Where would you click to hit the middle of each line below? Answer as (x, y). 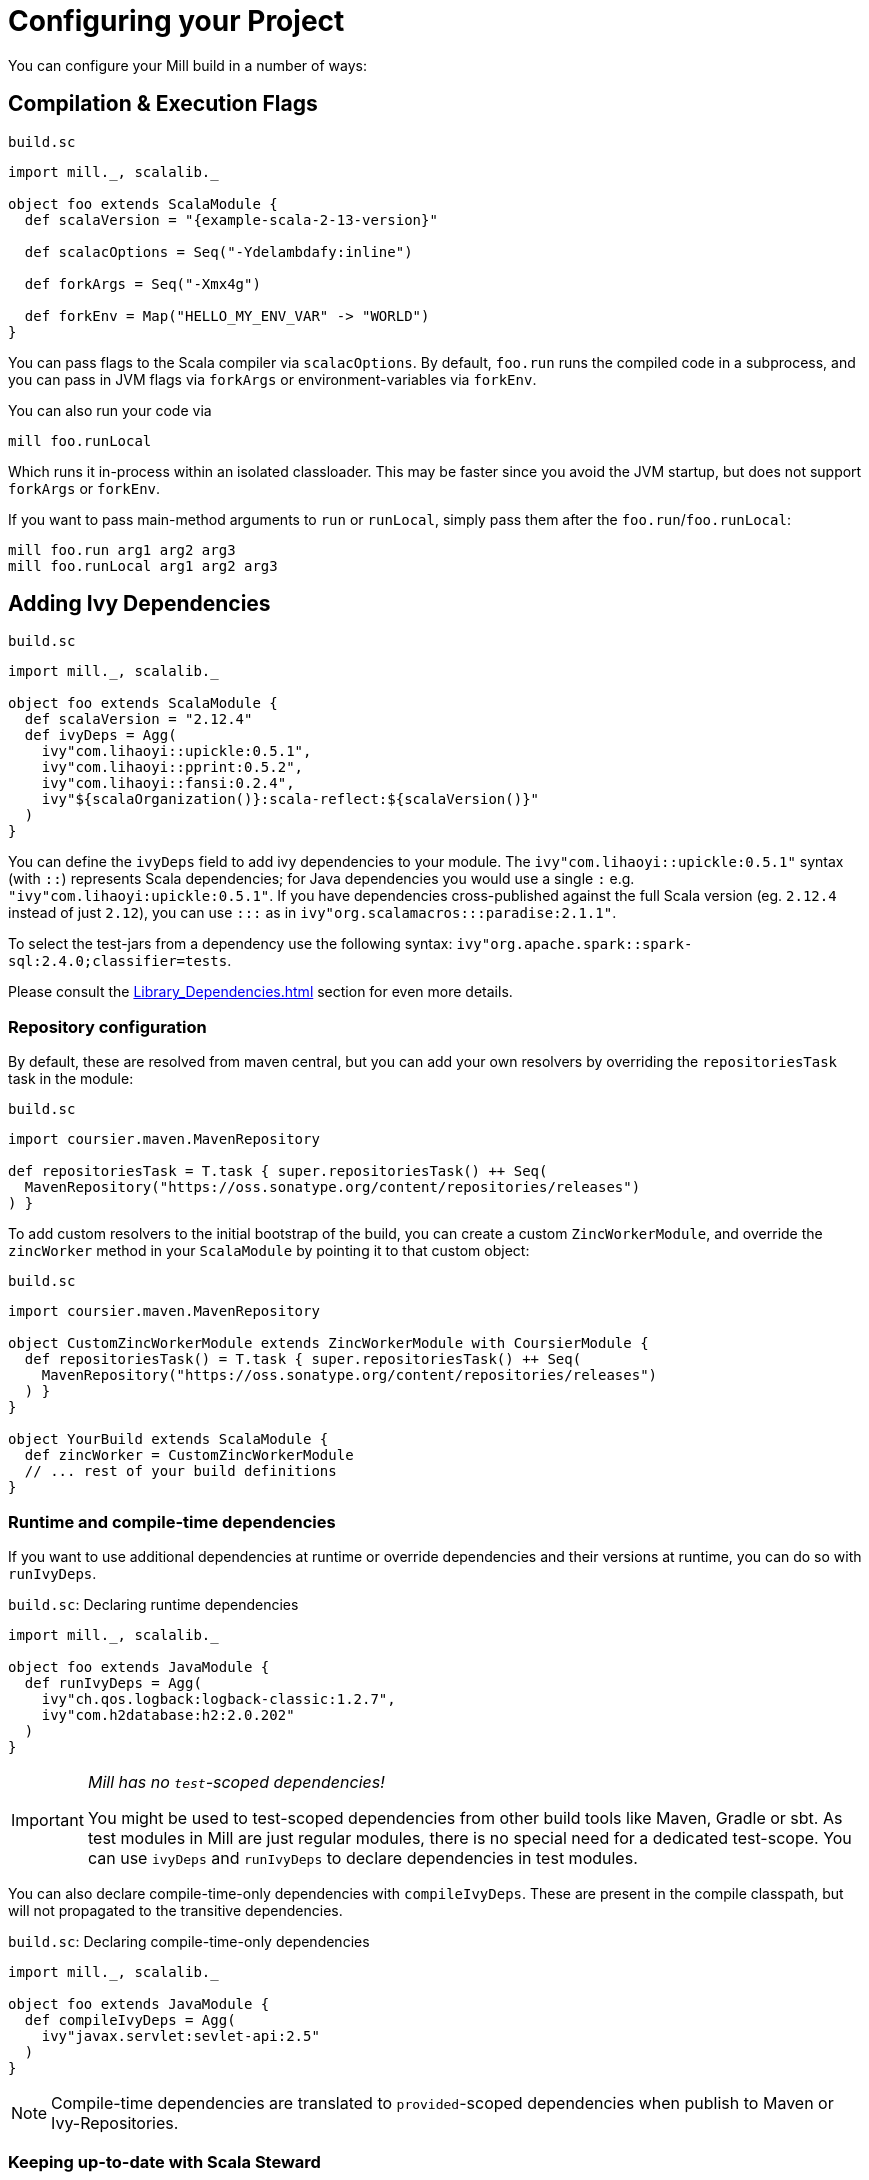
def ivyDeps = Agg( (100, 735)
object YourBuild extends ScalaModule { (168, 1439)
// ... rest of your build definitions (180, 1471)
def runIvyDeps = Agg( (113, 1682)
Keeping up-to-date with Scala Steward (164, 2162)
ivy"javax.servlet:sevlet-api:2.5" (180, 2035)
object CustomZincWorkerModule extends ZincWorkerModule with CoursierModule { (328, 1343)
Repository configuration (107, 1026)
